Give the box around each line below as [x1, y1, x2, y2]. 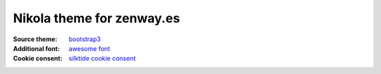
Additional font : [13, 44, 60, 52]
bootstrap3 [68, 35, 102, 43]
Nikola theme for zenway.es [13, 10, 180, 26]
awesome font [68, 44, 111, 52]
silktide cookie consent [68, 54, 136, 63]
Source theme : [13, 35, 58, 43]
